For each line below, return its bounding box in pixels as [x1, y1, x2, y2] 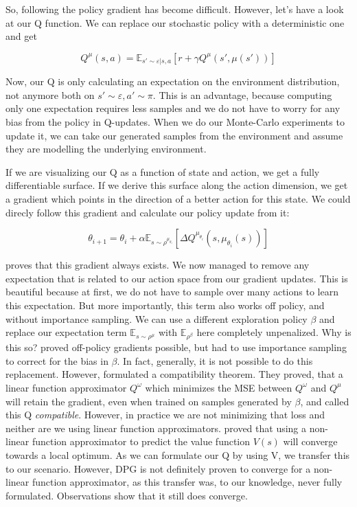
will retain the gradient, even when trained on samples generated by [5, 394, 292, 408]
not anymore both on [5, 87, 95, 102]
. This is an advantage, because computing [152, 87, 332, 102]
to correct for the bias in [5, 353, 108, 368]
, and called [300, 394, 349, 408]
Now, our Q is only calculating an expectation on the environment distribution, [5, 74, 340, 89]
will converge [283, 434, 338, 449]
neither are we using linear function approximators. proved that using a [5, 420, 307, 435]
